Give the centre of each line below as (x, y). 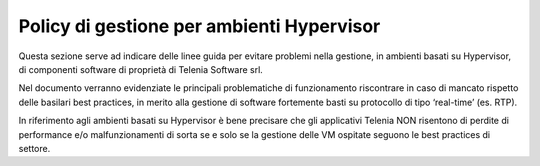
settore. (34, 148)
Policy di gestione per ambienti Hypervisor (199, 26)
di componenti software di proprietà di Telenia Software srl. (141, 69)
